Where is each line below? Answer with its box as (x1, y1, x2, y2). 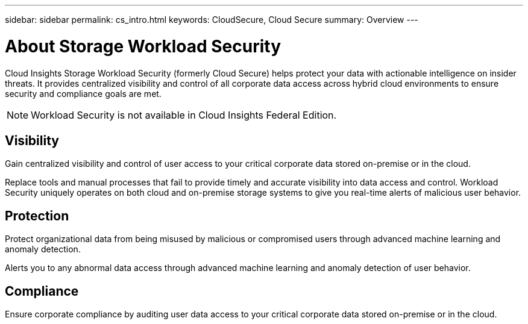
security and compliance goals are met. (5, 88, 162, 99)
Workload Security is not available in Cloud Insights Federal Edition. (31, 108, 337, 121)
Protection (5, 208, 69, 223)
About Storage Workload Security (5, 36, 281, 57)
